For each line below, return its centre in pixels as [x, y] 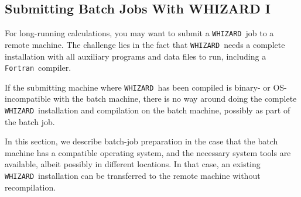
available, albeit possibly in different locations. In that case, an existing [133, 164]
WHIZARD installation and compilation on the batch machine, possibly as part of [148, 110]
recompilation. [30, 187]
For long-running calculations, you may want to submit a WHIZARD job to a [139, 33]
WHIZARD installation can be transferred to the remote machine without [133, 176]
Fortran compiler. [38, 68]
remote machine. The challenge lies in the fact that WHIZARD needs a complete [145, 44]
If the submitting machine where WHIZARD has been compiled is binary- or [138, 87]
